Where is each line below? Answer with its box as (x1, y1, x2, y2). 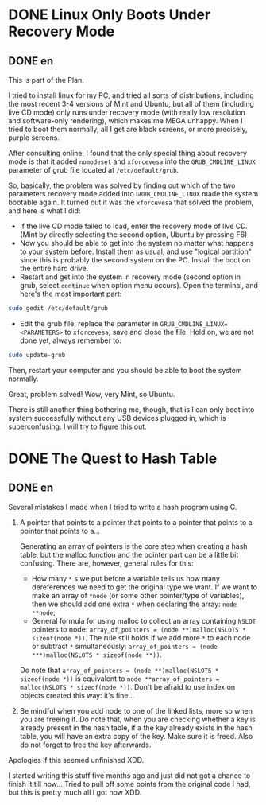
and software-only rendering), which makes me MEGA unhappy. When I (8, 116, 244, 125)
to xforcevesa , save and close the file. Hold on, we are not (64, 327, 254, 336)
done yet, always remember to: (19, 336, 121, 345)
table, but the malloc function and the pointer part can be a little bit (19, 550, 239, 559)
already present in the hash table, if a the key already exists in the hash (19, 722, 253, 733)
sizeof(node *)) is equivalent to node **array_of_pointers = (19, 674, 220, 683)
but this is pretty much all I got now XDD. (8, 787, 142, 797)
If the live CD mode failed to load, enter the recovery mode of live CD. (19, 221, 248, 231)
